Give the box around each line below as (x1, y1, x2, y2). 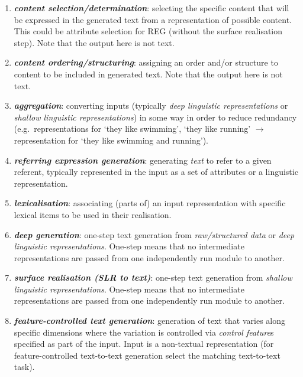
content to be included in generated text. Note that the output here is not (14, 67, 283, 80)
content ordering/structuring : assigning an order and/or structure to (14, 56, 278, 69)
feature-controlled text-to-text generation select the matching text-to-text (14, 349, 281, 361)
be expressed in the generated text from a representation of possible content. (14, 13, 292, 25)
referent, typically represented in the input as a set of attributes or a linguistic (14, 165, 298, 178)
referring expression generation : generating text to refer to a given (14, 154, 272, 166)
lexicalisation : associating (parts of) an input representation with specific (14, 197, 286, 209)
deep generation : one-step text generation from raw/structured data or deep (14, 228, 295, 240)
